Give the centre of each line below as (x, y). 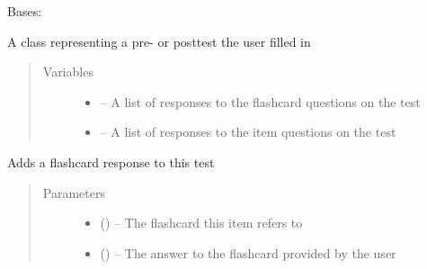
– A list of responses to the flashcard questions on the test (260, 101)
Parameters (74, 192)
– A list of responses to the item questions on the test (248, 132)
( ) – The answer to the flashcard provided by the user (248, 252)
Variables (68, 72)
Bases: (25, 11)
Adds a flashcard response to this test (111, 161)
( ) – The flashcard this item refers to (201, 223)
